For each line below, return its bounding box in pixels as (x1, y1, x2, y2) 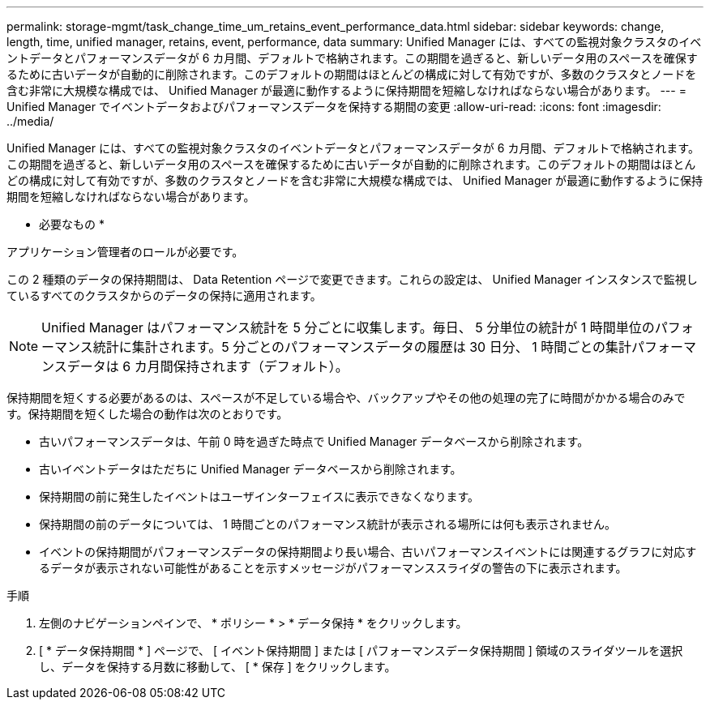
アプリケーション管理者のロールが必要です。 (6, 245, 244, 259)
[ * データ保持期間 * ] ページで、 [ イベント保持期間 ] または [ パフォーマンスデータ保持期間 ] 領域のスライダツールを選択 (39, 644, 683, 657)
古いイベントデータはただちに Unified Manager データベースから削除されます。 (39, 462, 462, 476)
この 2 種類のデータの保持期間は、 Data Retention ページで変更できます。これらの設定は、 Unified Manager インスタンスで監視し (6, 272, 698, 286)
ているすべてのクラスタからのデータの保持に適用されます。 (6, 289, 322, 302)
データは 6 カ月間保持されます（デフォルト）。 (66, 358, 349, 374)
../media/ (6, 114, 54, 128)
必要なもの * (39, 217, 105, 231)
